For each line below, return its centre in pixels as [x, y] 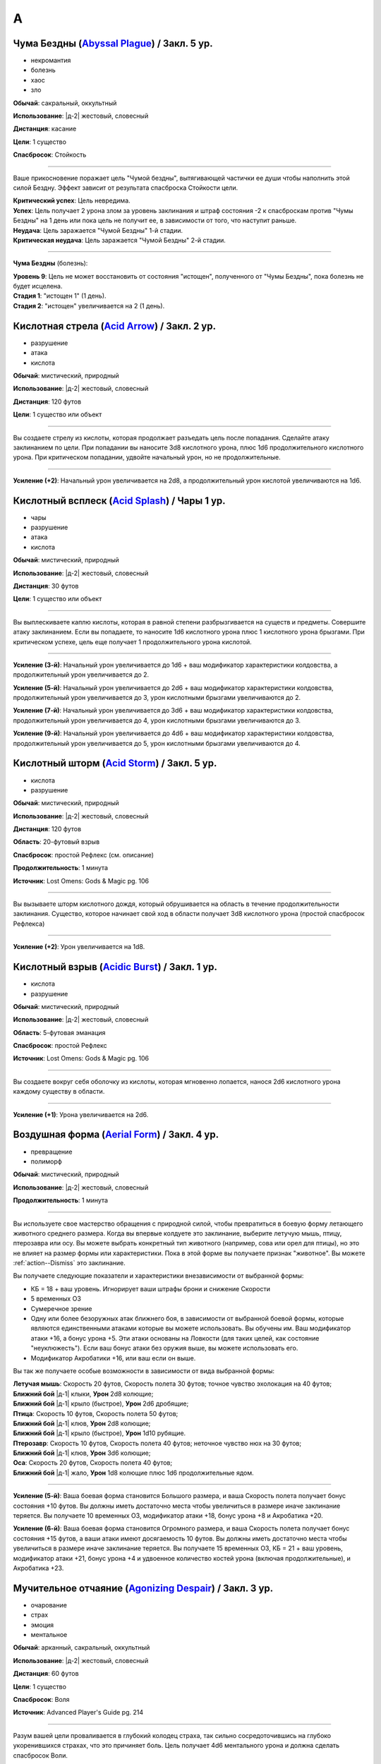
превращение [52, 1152]
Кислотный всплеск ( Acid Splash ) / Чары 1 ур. [119, 501]
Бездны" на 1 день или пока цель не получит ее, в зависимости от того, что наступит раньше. [155, 220]
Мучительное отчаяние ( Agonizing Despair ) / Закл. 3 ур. [143, 1588]
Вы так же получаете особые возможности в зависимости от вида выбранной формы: [144, 1371]
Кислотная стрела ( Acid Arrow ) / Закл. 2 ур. [115, 326]
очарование [49, 1605]
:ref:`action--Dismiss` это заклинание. [69, 1263]
